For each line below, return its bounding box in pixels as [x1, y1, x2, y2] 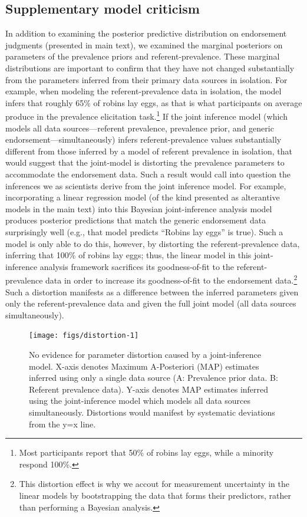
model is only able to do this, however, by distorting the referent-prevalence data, [5, 237, 300, 249]
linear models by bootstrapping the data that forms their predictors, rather [19, 489, 291, 501]
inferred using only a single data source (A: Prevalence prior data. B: [29, 371, 278, 384]
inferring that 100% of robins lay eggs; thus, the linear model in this [5, 249, 252, 261]
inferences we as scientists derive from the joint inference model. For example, [5, 179, 286, 192]
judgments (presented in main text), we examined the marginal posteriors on [5, 38, 283, 51]
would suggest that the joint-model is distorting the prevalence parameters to [5, 156, 285, 169]
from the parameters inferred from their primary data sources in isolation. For [5, 73, 288, 85]
